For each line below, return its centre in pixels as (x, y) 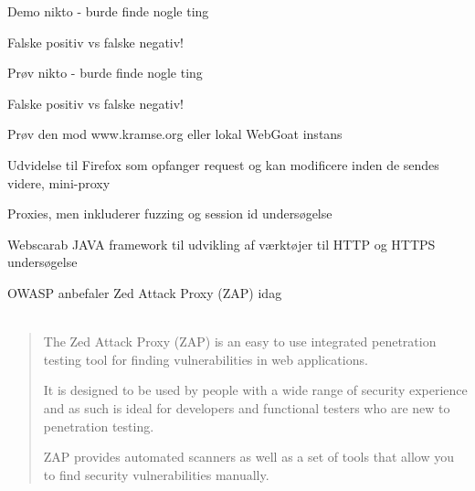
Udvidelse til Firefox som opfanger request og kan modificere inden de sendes (223, 164)
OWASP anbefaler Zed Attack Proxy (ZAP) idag (145, 292)
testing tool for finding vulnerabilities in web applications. (206, 359)
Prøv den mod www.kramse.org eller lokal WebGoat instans (175, 134)
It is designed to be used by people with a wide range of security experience (255, 390)
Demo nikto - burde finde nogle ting (108, 11)
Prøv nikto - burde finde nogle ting (105, 73)
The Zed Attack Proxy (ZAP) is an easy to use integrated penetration (240, 342)
